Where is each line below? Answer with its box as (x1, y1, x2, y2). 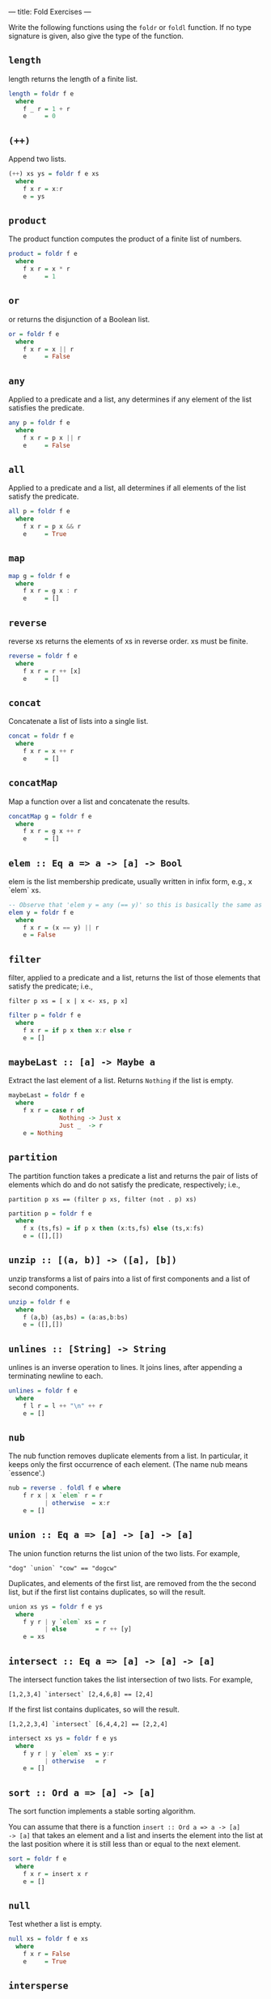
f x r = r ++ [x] (23, 667, 82, 675)
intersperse (8, 1980, 69, 1992)
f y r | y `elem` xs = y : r (23, 1749, 114, 1758)
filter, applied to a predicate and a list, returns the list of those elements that (8, 973, 261, 983)
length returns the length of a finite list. (8, 74, 138, 83)
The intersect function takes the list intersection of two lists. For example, (8, 1674, 253, 1684)
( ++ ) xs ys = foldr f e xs (8, 170, 100, 178)
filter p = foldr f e (8, 1011, 82, 1019)
